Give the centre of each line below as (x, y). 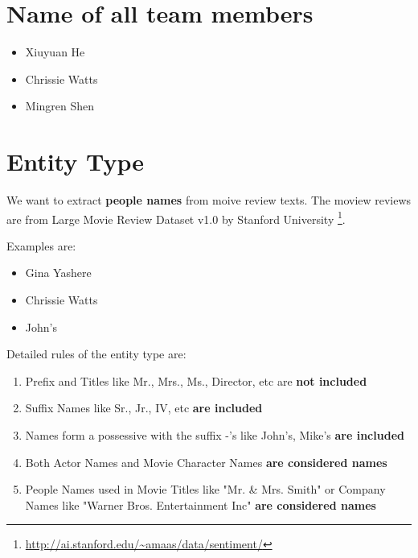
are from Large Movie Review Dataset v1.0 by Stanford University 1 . (176, 217)
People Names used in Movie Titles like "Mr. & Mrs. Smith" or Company (205, 489)
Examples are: (41, 245)
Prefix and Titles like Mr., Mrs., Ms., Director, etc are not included (196, 380)
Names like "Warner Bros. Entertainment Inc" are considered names (201, 504)
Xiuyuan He (55, 52)
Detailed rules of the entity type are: (96, 354)
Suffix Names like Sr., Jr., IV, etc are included (144, 408)
